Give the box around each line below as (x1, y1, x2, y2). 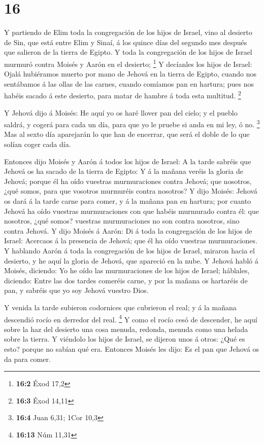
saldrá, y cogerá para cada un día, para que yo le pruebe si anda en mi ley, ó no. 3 (4, 118, 260, 129)
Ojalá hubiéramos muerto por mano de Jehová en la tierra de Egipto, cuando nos (4, 68, 256, 79)
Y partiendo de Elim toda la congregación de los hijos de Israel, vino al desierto (4, 27, 252, 38)
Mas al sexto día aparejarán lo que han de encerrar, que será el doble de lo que (4, 129, 250, 139)
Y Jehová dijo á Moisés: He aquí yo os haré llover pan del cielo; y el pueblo (4, 107, 238, 118)
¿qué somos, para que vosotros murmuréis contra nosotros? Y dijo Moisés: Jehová (4, 186, 257, 196)
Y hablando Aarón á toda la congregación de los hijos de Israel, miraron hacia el (4, 245, 255, 255)
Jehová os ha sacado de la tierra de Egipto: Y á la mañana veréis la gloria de (4, 166, 243, 176)
